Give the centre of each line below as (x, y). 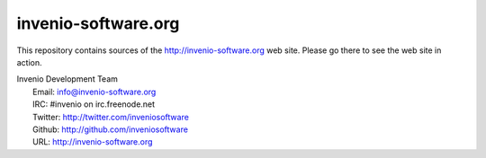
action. (29, 62)
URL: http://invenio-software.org (93, 142)
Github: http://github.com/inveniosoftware (111, 129)
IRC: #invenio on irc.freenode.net (94, 104)
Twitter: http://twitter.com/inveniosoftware (111, 117)
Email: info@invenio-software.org (94, 92)
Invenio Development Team (67, 79)
